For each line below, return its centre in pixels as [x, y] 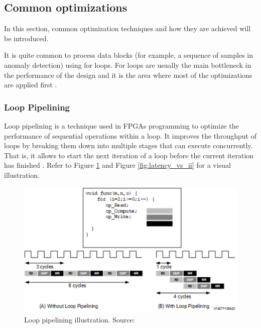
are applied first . [31, 85]
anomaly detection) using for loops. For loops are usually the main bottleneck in [128, 65]
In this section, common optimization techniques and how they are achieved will [127, 28]
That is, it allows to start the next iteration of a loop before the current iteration [129, 155]
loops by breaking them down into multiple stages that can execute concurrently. [128, 145]
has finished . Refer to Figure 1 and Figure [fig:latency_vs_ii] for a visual [117, 165]
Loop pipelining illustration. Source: [80, 319]
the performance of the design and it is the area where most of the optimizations [128, 75]
